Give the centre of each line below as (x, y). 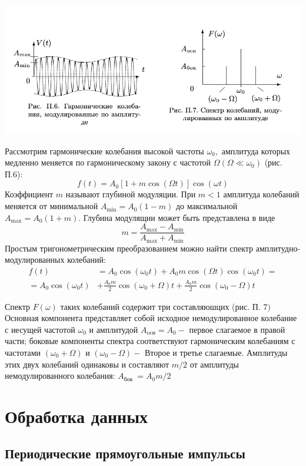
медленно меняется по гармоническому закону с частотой (108, 162)
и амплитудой (114, 329)
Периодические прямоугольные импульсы (125, 453)
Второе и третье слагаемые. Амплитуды (216, 352)
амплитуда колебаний (261, 194)
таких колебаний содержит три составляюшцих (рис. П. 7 (164, 306)
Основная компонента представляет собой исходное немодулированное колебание (151, 318)
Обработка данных (76, 416)
